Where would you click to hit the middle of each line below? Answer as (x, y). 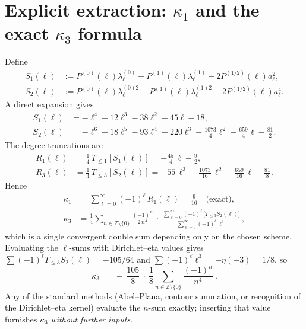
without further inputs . (92, 319)
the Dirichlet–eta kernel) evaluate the (73, 307)
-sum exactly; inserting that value (209, 307)
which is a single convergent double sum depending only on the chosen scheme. (148, 236)
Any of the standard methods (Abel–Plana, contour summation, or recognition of (153, 296)
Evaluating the (32, 247)
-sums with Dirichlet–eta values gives (136, 247)
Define (16, 61)
